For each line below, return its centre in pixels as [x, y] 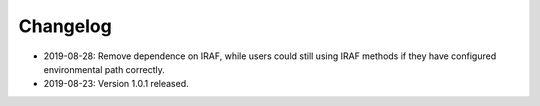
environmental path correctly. [104, 69]
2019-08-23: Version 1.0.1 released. [116, 84]
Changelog [65, 26]
